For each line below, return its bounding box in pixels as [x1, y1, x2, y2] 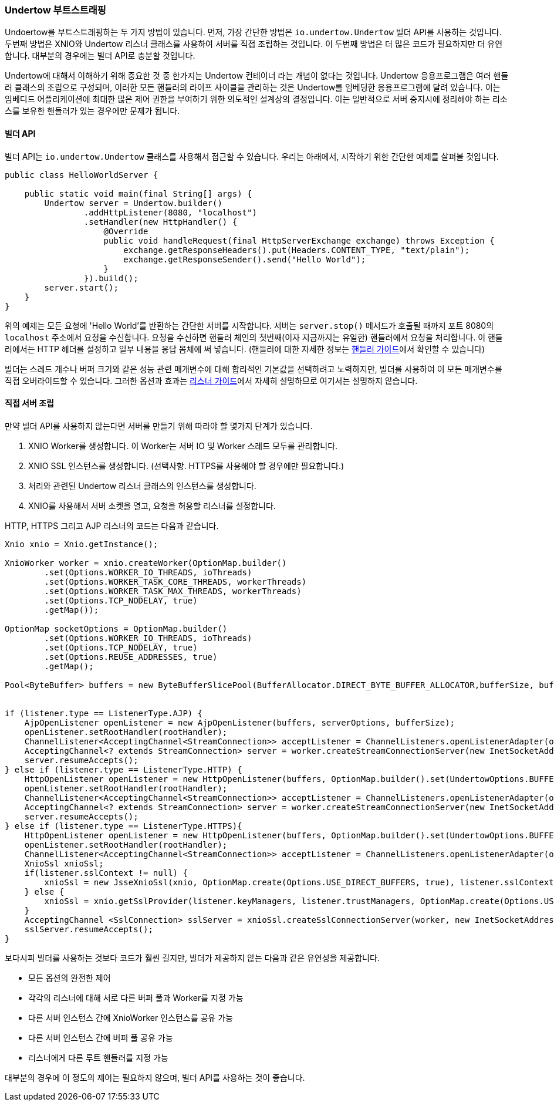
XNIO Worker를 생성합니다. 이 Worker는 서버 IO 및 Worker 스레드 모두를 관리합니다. [28, 440, 338, 451]
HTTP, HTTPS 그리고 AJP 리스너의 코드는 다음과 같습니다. [5, 520, 219, 531]
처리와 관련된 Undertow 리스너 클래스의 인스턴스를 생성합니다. [28, 480, 256, 491]
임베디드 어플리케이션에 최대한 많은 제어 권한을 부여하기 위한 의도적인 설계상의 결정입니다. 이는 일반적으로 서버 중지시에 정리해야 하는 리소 [5, 94, 508, 104]
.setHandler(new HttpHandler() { [83, 217, 238, 227]
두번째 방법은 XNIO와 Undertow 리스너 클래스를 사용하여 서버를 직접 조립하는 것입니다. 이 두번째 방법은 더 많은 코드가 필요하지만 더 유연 [5, 39, 503, 49]
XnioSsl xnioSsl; [24, 858, 104, 868]
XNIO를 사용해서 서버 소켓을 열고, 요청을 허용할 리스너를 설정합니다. [28, 500, 276, 511]
